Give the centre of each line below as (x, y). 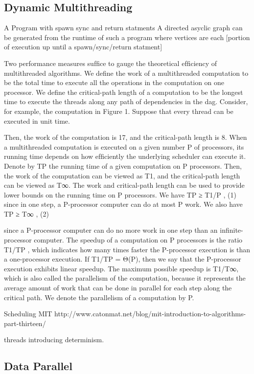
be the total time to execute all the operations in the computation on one (114, 82)
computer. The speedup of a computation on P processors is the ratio (138, 240)
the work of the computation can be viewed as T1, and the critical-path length (122, 175)
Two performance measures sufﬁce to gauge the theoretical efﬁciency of (111, 63)
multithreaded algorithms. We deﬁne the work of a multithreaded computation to (126, 73)
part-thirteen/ (25, 323)
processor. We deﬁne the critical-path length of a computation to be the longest (124, 92)
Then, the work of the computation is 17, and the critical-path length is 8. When (126, 137)
